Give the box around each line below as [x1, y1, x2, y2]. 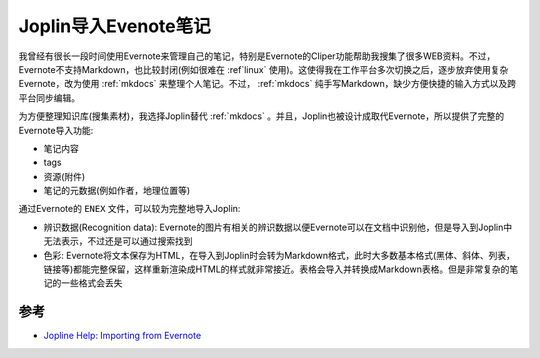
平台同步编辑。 [18, 91, 80, 104]
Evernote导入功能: [18, 124, 94, 136]
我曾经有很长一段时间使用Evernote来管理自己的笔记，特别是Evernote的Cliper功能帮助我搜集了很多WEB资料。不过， [18, 50, 496, 62]
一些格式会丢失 [60, 277, 123, 289]
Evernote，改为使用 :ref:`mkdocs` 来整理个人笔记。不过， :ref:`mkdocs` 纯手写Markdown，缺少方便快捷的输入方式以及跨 [18, 78, 517, 90]
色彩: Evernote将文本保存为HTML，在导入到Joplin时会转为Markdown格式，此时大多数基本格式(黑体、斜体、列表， [43, 249, 515, 261]
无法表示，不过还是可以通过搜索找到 [43, 235, 193, 247]
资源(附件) [43, 170, 86, 182]
